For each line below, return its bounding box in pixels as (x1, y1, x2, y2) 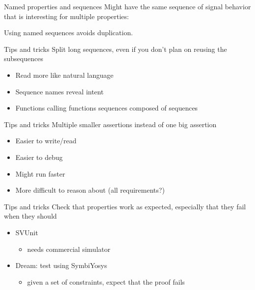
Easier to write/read (15, 135, 76, 146)
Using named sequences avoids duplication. (4, 27, 133, 38)
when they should (4, 211, 57, 221)
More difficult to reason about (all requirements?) (15, 185, 165, 195)
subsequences (4, 53, 43, 64)
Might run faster (15, 168, 65, 178)
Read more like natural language (15, 69, 114, 80)
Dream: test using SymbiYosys (15, 260, 107, 270)
